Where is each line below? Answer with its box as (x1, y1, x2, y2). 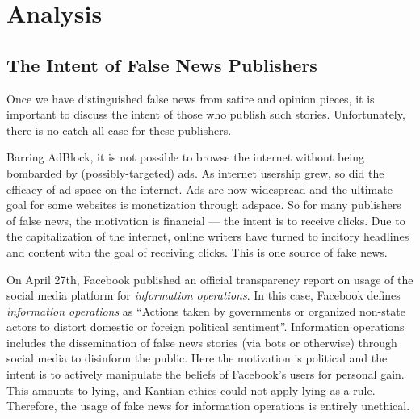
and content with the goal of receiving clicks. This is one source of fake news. (6, 243, 388, 260)
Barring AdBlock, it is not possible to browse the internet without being (6, 149, 365, 166)
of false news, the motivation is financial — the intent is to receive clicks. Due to (6, 212, 405, 228)
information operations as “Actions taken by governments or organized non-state (6, 302, 405, 319)
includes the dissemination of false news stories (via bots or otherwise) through (6, 333, 397, 350)
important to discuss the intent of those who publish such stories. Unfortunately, (6, 106, 405, 123)
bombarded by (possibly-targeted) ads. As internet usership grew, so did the (6, 164, 384, 181)
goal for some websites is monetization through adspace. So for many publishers (6, 196, 401, 213)
